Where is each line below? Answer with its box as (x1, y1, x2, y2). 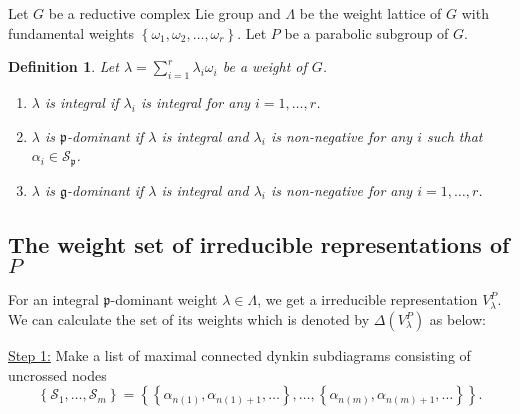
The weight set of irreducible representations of (8, 228, 510, 259)
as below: (429, 309, 486, 330)
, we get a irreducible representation (257, 289, 478, 310)
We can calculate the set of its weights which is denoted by (8, 309, 370, 330)
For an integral (8, 289, 99, 310)
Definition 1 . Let (8, 56, 119, 77)
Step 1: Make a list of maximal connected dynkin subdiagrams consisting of (8, 345, 471, 366)
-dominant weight (110, 289, 218, 310)
